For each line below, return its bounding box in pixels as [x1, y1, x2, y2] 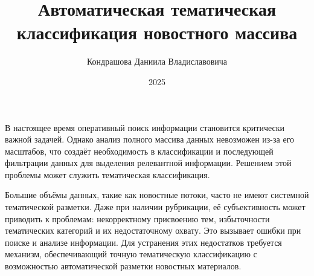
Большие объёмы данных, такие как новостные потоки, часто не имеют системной [5, 188, 309, 201]
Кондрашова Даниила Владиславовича [86, 55, 228, 68]
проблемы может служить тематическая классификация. [5, 168, 210, 181]
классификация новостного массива [16, 20, 298, 45]
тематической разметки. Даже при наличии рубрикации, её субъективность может [5, 201, 306, 213]
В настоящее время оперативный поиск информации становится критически [5, 121, 285, 133]
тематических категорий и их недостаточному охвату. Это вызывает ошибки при [5, 224, 301, 237]
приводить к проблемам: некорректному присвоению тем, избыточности [5, 212, 270, 225]
